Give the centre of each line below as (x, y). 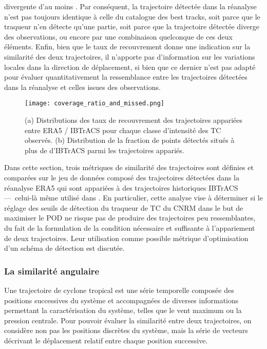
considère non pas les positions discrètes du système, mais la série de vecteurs (126, 330)
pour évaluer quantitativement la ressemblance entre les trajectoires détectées (126, 77)
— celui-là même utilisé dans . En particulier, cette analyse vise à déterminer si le (133, 198)
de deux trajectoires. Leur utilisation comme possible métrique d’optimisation (126, 238)
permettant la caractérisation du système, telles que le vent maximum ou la (123, 310)
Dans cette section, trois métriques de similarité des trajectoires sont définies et (129, 167)
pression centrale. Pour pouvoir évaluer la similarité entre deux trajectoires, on (128, 320)
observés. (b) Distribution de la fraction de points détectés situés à (130, 140)
